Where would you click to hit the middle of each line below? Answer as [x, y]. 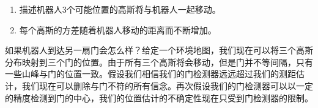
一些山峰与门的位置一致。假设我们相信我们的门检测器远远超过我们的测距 [150, 74]
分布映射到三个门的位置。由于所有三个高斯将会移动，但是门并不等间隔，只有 [159, 62]
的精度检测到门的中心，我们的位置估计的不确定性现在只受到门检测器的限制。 [159, 97]
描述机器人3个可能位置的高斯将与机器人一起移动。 [120, 9]
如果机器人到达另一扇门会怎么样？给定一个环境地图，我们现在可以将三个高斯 [159, 50]
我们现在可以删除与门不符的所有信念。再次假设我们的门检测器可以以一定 [167, 85]
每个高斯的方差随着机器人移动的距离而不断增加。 [118, 29]
